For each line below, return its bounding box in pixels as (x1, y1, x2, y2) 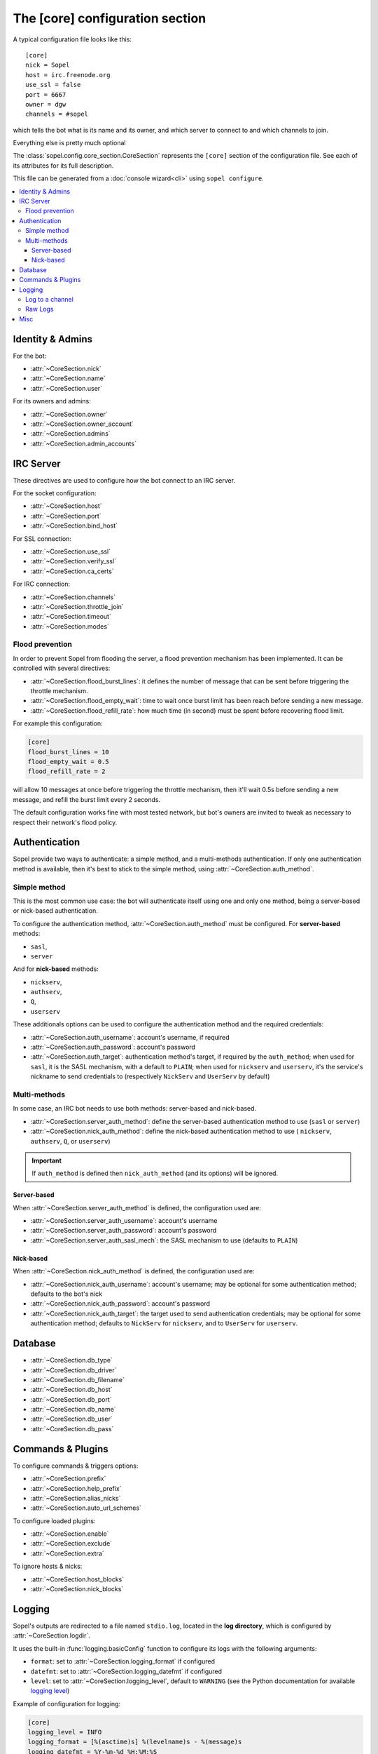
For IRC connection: (13, 580, 71, 589)
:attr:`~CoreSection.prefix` (30, 1474, 106, 1483)
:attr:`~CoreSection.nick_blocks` (30, 1585, 124, 1593)
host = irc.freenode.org (25, 71, 111, 79)
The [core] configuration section (13, 11, 206, 26)
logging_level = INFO (27, 1728, 102, 1736)
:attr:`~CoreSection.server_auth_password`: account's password (30, 1226, 217, 1235)
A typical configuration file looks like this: (13, 35, 132, 43)
